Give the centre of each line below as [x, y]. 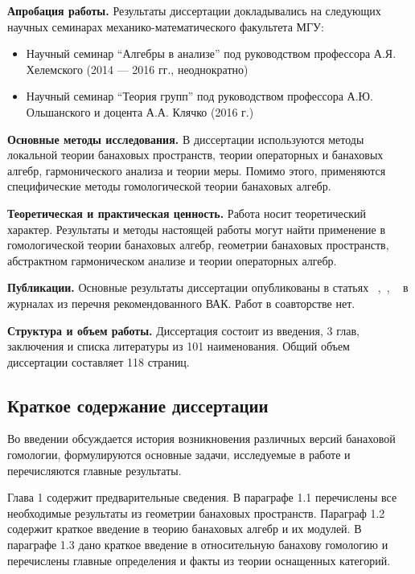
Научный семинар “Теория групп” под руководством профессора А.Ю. [199, 96]
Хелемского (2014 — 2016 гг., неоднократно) [137, 69]
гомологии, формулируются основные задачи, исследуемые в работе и [179, 455]
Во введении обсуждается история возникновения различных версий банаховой [201, 439]
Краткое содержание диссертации [138, 405]
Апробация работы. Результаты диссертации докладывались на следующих [194, 10]
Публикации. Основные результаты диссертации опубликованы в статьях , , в [208, 287]
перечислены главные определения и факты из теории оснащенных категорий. [199, 560]
